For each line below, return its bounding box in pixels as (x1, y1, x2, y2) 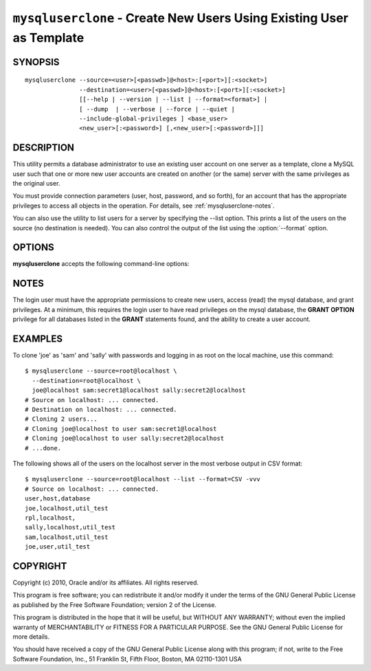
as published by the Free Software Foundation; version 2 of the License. (12, 600, 216, 608)
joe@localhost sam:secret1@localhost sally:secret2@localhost (32, 386, 247, 395)
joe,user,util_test (25, 543, 91, 551)
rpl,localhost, (25, 514, 76, 522)
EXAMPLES (12, 333, 63, 344)
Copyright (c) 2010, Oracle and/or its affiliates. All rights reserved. (12, 578, 199, 586)
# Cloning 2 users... (25, 415, 98, 423)
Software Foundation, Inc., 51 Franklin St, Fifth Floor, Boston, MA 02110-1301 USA (12, 654, 242, 663)
